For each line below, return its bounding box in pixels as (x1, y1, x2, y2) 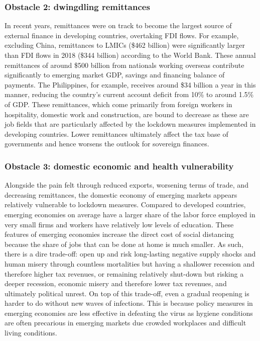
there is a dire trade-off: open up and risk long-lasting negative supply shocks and (5, 248, 256, 259)
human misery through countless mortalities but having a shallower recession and (5, 258, 255, 269)
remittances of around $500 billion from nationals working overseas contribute (5, 59, 244, 70)
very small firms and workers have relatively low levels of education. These (5, 219, 234, 229)
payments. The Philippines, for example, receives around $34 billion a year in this (5, 79, 256, 90)
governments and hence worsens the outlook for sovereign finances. (5, 138, 209, 149)
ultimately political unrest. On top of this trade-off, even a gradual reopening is (5, 288, 249, 298)
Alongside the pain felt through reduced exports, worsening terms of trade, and (5, 180, 248, 190)
